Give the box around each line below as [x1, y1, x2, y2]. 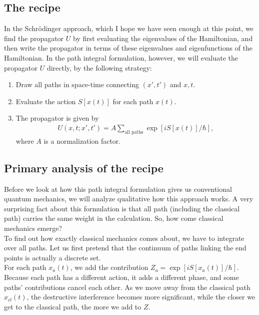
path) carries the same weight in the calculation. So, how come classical [4, 213, 223, 223]
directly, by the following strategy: [46, 62, 152, 73]
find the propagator [4, 33, 64, 43]
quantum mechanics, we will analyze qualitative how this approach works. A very [4, 193, 253, 204]
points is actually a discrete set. [4, 252, 101, 262]
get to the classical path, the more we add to [4, 301, 141, 311]
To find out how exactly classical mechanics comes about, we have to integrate [4, 232, 244, 243]
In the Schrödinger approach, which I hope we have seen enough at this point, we [4, 23, 253, 34]
